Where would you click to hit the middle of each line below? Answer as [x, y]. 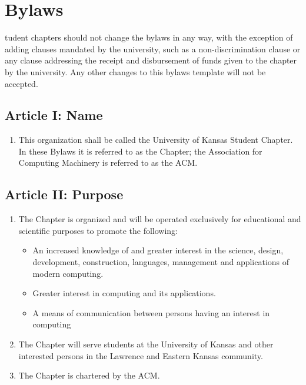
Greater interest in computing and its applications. [124, 293]
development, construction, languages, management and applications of [161, 262]
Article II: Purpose [64, 194]
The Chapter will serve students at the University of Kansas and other [146, 344]
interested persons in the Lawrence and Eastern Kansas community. [141, 355]
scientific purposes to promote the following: [98, 230]
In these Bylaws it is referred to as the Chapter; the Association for [140, 151]
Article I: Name [54, 115]
